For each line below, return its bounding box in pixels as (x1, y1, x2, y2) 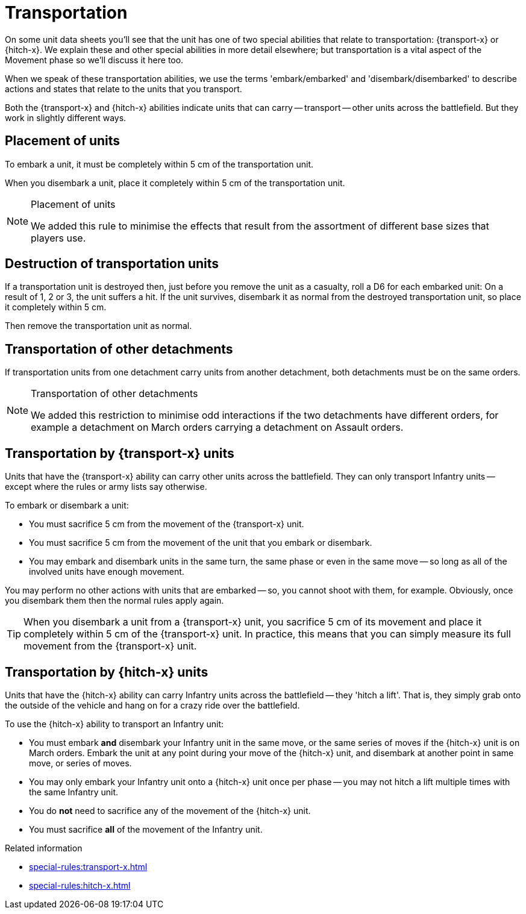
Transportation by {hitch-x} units (5, 664, 208, 680)
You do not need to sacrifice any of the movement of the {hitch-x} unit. (29, 805, 311, 816)
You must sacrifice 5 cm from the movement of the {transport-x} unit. (29, 519, 304, 530)
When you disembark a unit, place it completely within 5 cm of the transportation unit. (5, 177, 345, 188)
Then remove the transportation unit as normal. (5, 321, 192, 331)
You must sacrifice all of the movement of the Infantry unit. (29, 824, 263, 834)
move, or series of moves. (29, 757, 132, 768)
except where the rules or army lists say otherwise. (5, 481, 207, 492)
